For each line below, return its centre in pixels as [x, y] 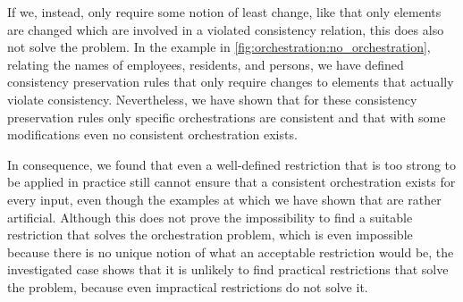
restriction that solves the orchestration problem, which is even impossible [210, 235]
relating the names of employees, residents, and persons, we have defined [206, 64]
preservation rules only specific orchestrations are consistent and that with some [227, 117]
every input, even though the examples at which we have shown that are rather [224, 199]
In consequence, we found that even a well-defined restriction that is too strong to [232, 164]
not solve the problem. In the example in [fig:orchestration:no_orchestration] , [219, 47]
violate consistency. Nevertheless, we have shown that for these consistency [212, 99]
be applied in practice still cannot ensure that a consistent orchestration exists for [231, 182]
